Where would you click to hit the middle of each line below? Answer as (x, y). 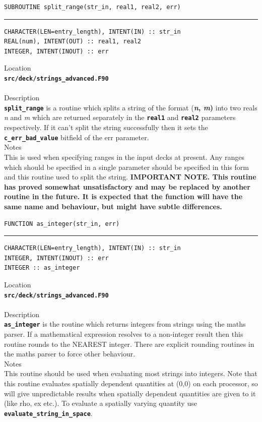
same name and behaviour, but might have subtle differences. (113, 206)
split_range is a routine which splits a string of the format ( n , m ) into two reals (131, 107)
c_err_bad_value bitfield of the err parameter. (77, 137)
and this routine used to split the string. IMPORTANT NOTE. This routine (130, 177)
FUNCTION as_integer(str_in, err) (62, 224)
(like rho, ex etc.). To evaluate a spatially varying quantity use (101, 403)
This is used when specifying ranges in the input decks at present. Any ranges (124, 157)
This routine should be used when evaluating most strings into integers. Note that (131, 373)
